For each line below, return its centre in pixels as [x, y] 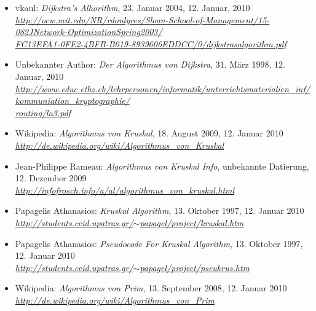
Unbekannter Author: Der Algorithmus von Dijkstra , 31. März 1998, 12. [150, 64]
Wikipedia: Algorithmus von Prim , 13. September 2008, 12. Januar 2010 [151, 288]
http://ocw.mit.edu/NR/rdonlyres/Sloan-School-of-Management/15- [142, 19]
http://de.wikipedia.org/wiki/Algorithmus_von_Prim [115, 300]
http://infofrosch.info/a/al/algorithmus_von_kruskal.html [125, 190]
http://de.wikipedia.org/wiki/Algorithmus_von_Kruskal [120, 145]
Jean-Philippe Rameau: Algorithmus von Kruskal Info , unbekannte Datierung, [162, 166]
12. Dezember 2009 [51, 178]
